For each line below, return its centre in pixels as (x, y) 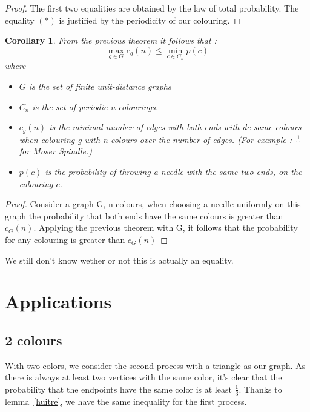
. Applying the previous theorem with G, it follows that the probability (166, 228)
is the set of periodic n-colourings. (95, 106)
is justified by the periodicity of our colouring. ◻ (150, 20)
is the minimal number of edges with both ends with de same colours (175, 127)
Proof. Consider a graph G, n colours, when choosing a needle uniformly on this (153, 204)
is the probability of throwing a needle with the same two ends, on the (173, 172)
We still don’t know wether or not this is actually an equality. (119, 260)
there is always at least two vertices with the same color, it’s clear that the (143, 377)
